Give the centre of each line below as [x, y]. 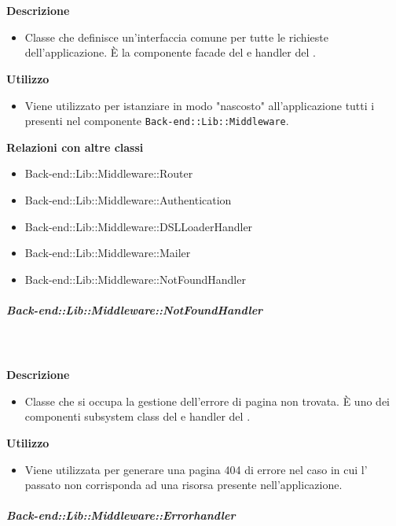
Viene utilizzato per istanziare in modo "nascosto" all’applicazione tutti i [200, 105]
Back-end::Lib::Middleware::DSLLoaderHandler [139, 226]
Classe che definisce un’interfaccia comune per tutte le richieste [176, 37]
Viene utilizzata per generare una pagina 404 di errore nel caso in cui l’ [196, 469]
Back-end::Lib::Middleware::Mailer [108, 253]
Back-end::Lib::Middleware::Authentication [128, 200]
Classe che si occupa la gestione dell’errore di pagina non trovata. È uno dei [207, 401]
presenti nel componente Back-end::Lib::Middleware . [157, 121]
